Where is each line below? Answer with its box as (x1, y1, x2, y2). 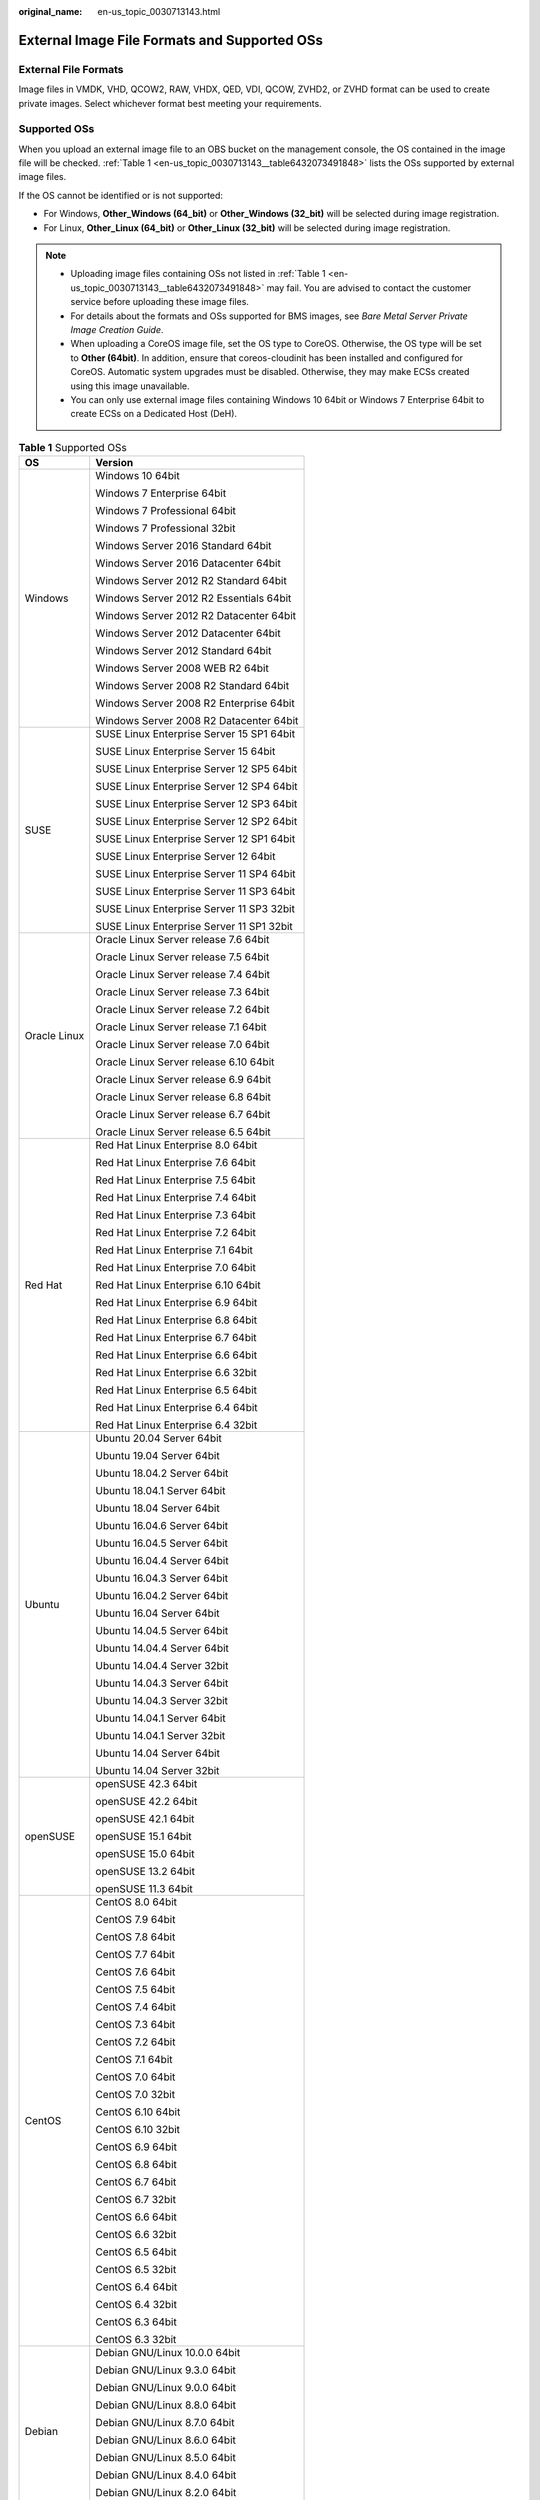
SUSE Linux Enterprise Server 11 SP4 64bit (95, 867, 296, 881)
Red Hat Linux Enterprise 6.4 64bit (95, 1401, 259, 1415)
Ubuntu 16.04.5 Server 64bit (95, 1536, 229, 1550)
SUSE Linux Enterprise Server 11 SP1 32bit (95, 920, 294, 934)
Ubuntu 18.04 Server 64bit (95, 1501, 220, 1515)
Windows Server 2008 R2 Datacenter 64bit (95, 714, 299, 728)
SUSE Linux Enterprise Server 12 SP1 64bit (95, 832, 296, 846)
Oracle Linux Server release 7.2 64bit (95, 1003, 270, 1017)
